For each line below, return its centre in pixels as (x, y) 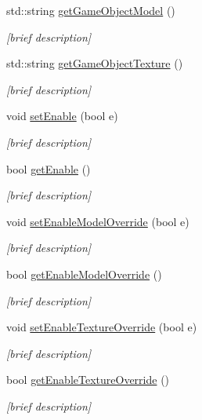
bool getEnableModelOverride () (84, 274)
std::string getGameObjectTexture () (95, 63)
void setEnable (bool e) (62, 116)
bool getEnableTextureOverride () (88, 380)
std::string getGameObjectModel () (91, 10)
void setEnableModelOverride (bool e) (98, 221)
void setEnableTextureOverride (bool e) (102, 327)
